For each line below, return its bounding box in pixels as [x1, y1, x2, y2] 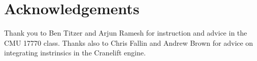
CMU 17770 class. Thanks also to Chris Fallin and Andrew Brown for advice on [4, 37, 253, 48]
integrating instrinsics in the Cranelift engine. [4, 47, 146, 58]
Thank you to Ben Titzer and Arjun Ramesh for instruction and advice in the [4, 27, 247, 38]
